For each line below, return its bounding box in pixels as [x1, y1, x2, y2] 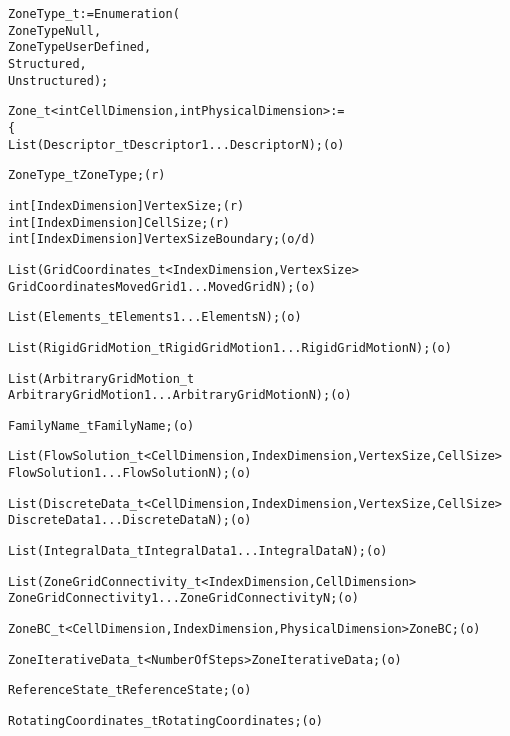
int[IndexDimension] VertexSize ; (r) [8, 198, 245, 213]
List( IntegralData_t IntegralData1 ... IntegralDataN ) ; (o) [8, 544, 388, 559]
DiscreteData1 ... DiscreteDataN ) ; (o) [8, 513, 252, 528]
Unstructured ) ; [8, 73, 109, 88]
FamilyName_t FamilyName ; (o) [8, 418, 195, 433]
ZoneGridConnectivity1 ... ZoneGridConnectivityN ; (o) [8, 591, 359, 606]
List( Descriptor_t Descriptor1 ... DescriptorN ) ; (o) [8, 137, 345, 152]
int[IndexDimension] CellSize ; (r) [8, 215, 230, 230]
